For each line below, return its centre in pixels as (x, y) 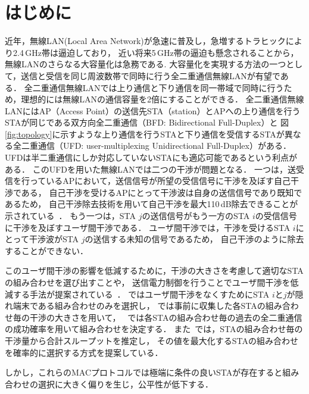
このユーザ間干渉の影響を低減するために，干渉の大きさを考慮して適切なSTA (154, 271)
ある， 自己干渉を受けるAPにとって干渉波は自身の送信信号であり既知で (162, 192)
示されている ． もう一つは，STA (71, 216)
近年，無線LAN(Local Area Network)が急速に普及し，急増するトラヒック (145, 41)
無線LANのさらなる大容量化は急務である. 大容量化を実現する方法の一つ (146, 64)
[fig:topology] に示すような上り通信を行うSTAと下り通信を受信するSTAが (145, 134)
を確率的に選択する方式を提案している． (84, 352)
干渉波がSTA (54, 239)
